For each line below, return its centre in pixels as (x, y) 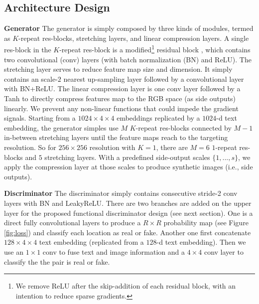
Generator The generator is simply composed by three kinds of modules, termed (129, 28)
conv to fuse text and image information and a (114, 251)
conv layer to (224, 251)
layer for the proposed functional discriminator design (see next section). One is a (129, 213)
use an (14, 251)
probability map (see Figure (206, 223)
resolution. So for (30, 147)
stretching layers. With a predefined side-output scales (127, 157)
